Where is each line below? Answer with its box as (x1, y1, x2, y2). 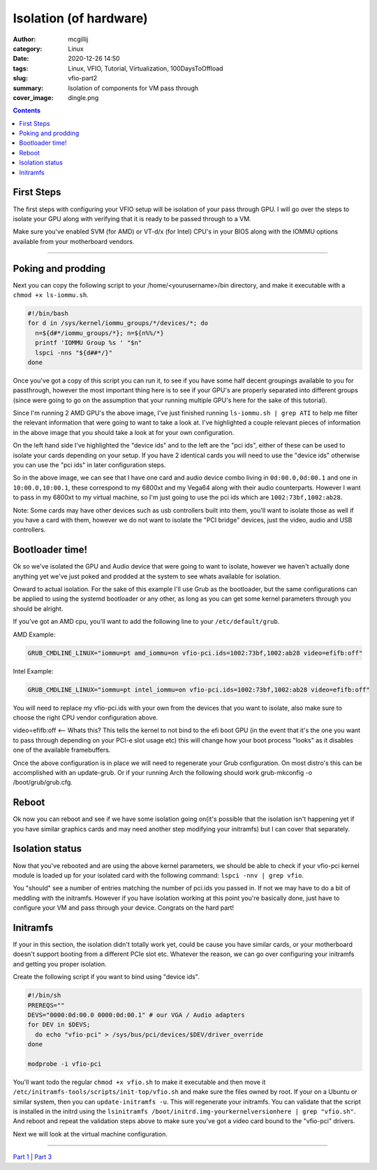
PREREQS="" (27, 1001, 65, 1009)
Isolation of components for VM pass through (68, 84, 199, 92)
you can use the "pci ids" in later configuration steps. (13, 461, 166, 469)
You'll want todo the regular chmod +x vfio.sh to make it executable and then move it (13, 1078, 266, 1086)
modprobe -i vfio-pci (27, 1060, 102, 1068)
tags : (13, 64, 29, 73)
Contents (13, 106, 41, 115)
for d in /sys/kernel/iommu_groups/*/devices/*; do (27, 319, 209, 327)
